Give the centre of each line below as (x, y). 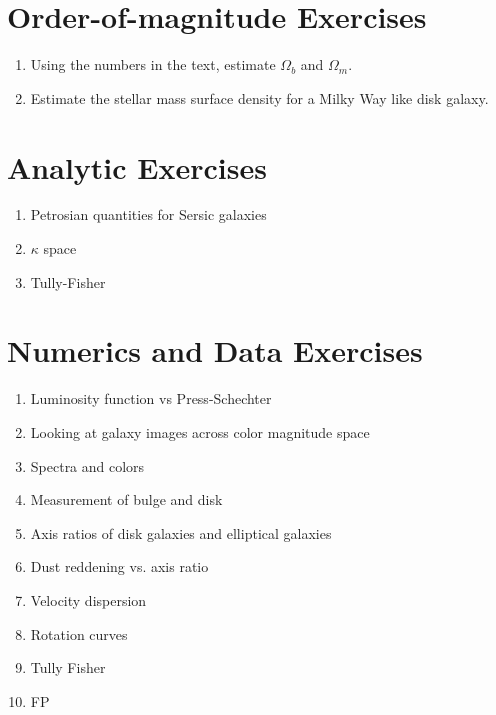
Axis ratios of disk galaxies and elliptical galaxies (181, 532)
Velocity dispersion (88, 599)
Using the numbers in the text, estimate (153, 64)
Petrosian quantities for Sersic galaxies (148, 214)
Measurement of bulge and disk (126, 499)
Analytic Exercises (137, 166)
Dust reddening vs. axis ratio (119, 566)
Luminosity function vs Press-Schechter (151, 398)
